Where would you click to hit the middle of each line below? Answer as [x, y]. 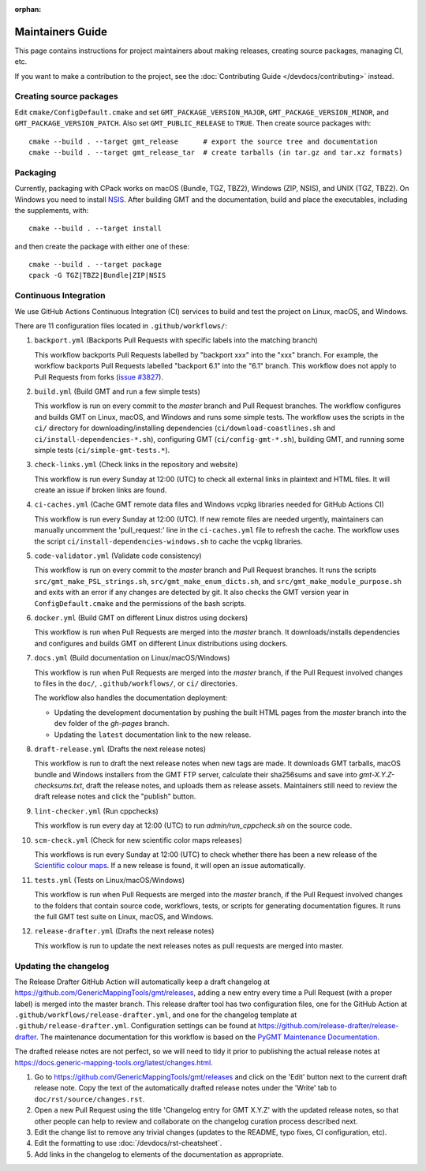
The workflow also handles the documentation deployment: [131, 698]
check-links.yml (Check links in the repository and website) [136, 465]
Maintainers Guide [61, 32]
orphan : [28, 9]
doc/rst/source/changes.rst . [90, 1099]
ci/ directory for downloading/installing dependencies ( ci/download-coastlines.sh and [185, 428]
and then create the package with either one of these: [102, 246]
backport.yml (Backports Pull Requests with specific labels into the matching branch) [176, 340]
